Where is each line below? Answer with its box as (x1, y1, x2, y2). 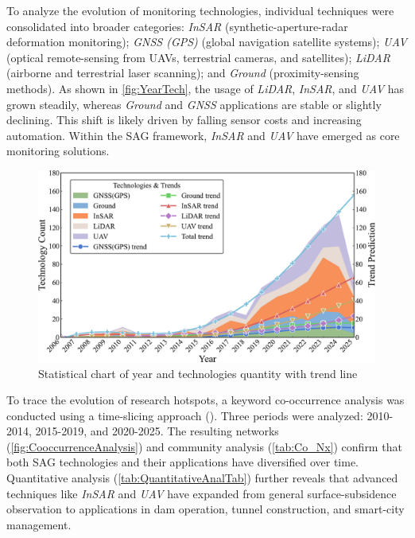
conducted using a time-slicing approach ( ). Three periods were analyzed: (6, 407, 363, 423)
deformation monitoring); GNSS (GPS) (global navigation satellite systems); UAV (6, 33, 407, 50)
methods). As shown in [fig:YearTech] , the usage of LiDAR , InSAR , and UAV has (6, 80, 405, 96)
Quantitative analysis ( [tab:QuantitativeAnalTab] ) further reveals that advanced (6, 470, 398, 486)
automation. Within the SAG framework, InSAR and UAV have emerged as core (6, 127, 400, 143)
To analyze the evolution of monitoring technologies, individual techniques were (6, 2, 394, 18)
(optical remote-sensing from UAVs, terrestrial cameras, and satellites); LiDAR (6, 49, 390, 65)
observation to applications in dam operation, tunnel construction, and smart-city (6, 501, 405, 517)
